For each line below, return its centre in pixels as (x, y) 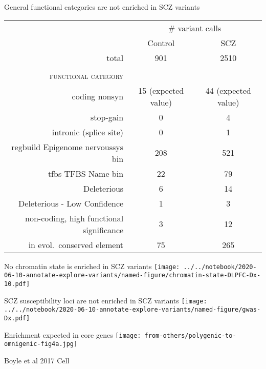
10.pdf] (17, 284)
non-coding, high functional (74, 218)
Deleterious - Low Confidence (71, 203)
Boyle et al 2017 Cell (37, 360)
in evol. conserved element (76, 244)
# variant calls (195, 28)
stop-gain (107, 117)
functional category (86, 75)
